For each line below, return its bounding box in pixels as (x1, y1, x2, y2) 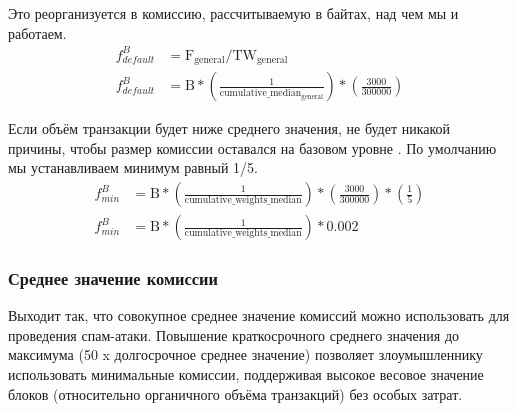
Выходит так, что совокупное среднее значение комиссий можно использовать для (8, 305, 510, 326)
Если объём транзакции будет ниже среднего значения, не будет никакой (8, 118, 451, 139)
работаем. (8, 22, 67, 43)
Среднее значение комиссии (8, 265, 218, 290)
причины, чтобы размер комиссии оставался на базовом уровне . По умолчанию (8, 137, 497, 158)
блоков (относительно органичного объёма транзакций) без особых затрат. (8, 383, 463, 404)
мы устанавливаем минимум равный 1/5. (8, 157, 258, 178)
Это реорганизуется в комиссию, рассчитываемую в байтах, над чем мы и (8, 3, 459, 23)
